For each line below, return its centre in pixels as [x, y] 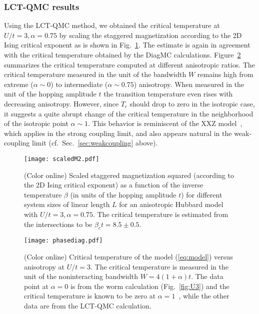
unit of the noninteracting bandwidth [81, 276]
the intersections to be [58, 224]
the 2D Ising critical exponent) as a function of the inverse [114, 185]
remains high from [225, 74]
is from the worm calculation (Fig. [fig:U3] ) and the [150, 286]
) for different [202, 194]
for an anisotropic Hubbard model [171, 204]
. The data [207, 276]
